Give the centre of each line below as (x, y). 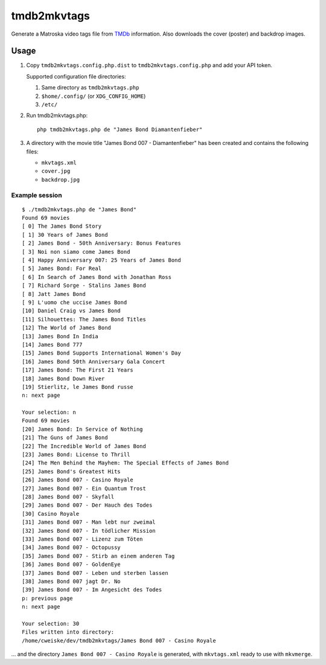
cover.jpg (56, 171)
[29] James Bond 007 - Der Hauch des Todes (87, 505)
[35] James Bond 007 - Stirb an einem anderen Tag (98, 556)
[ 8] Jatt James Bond (54, 294)
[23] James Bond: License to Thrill (76, 455)
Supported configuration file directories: (76, 76)
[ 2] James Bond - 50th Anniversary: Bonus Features (101, 243)
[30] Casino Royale (51, 514)
